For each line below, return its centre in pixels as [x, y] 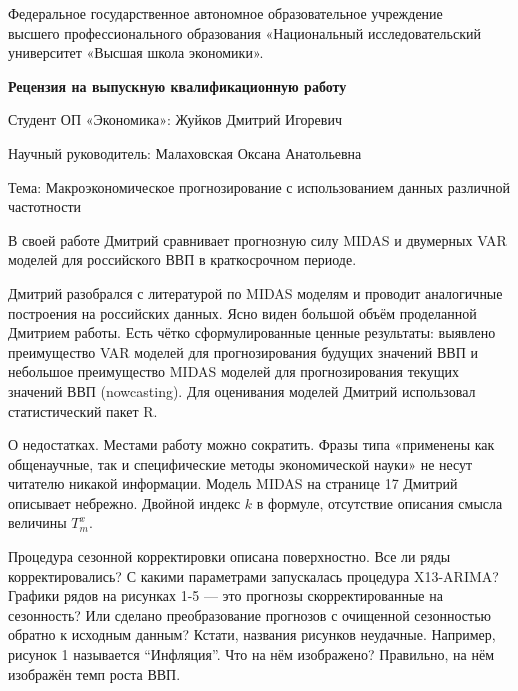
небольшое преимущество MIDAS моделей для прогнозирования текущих [233, 371]
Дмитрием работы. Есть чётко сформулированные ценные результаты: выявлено [252, 332]
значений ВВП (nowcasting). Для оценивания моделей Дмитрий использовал [242, 390]
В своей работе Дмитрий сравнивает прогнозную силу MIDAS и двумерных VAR [257, 239]
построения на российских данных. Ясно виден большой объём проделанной [242, 312]
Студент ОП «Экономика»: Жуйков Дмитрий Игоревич [175, 119]
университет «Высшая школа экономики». [136, 52]
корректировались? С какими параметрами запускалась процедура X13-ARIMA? [253, 575]
